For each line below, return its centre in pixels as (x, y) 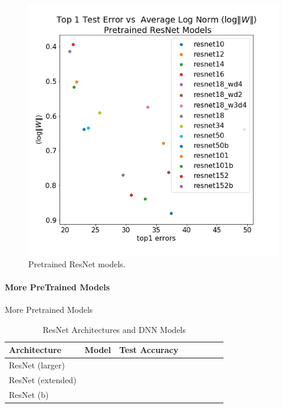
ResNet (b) (29, 394)
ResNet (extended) (43, 379)
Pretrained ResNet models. (77, 263)
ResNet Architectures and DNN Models (114, 329)
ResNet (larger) (37, 365)
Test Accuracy (149, 350)
